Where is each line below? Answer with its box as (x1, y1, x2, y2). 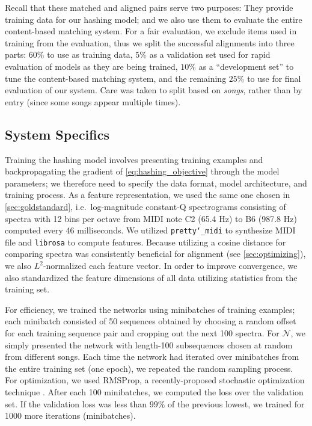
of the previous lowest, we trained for (168, 397, 305, 410)
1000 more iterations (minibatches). (5, 409, 136, 422)
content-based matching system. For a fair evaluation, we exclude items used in (5, 25, 297, 37)
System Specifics (5, 125, 110, 143)
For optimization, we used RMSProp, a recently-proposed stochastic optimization (5, 374, 305, 386)
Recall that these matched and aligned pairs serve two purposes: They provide (5, 1, 293, 13)
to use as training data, (47, 48, 133, 61)
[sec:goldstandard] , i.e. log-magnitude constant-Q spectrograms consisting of (5, 200, 286, 212)
